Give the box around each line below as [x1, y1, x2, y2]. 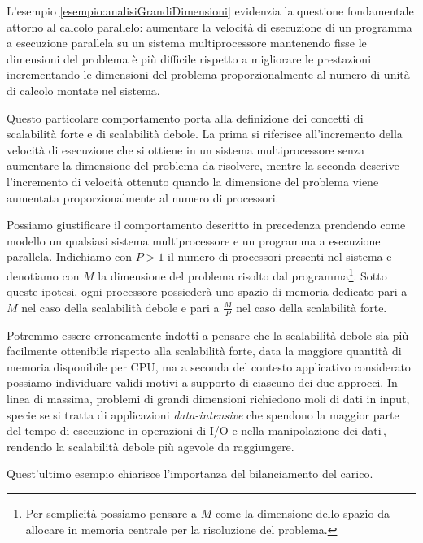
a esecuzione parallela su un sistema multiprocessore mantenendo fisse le [7, 34, 367, 51]
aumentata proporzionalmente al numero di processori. [7, 189, 279, 206]
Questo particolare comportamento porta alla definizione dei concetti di [7, 109, 364, 126]
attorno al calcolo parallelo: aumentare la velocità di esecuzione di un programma [7, 18, 412, 35]
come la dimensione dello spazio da [215, 504, 390, 521]
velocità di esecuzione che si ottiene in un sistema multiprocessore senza [7, 141, 364, 158]
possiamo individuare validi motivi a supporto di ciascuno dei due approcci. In [7, 374, 398, 391]
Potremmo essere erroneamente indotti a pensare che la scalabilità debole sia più [7, 326, 409, 343]
